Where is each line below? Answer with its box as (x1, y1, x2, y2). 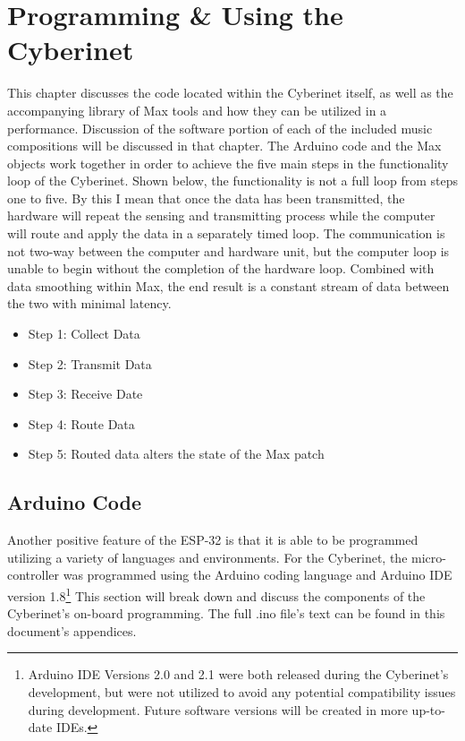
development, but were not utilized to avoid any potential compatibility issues (28, 683, 456, 702)
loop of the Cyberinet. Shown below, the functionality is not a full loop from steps (7, 171, 458, 190)
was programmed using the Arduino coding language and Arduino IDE (63, 565, 452, 584)
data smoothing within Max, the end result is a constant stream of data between (7, 276, 450, 295)
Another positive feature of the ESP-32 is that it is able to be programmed (7, 530, 418, 549)
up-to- (411, 700, 445, 719)
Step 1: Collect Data (28, 324, 140, 343)
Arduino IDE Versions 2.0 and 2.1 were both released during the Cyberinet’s (28, 665, 449, 684)
